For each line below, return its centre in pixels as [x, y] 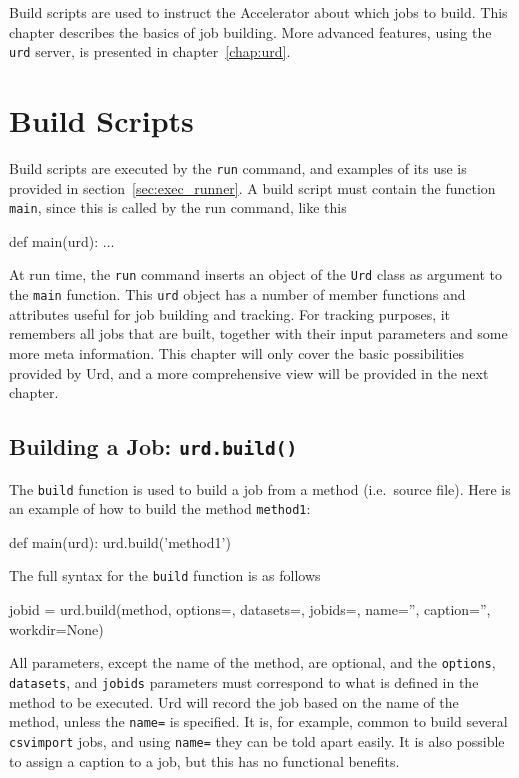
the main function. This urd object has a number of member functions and [237, 294]
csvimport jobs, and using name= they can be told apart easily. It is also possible [257, 740]
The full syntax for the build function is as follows [165, 575]
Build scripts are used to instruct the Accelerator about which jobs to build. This [258, 12]
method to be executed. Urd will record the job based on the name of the [234, 701]
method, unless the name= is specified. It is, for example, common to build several [258, 721]
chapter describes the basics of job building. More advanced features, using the [250, 31]
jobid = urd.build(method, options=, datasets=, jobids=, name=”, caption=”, [250, 609]
